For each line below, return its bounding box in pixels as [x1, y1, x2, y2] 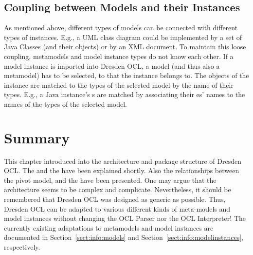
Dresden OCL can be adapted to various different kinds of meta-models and [4, 203, 231, 214]
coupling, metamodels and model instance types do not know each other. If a [4, 51, 234, 61]
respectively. [4, 242, 40, 252]
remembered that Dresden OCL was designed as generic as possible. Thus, [4, 194, 226, 204]
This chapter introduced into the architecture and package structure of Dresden [4, 156, 241, 166]
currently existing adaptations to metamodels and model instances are [4, 222, 214, 233]
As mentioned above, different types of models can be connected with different [4, 22, 238, 33]
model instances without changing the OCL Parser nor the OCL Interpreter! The [4, 213, 246, 223]
